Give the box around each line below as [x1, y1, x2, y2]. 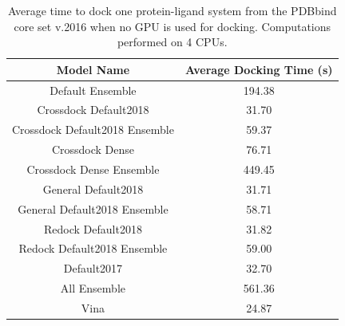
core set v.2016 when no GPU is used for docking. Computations [14, 18, 331, 34]
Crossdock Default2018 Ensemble [12, 121, 174, 138]
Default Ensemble [50, 81, 137, 98]
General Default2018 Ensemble [18, 200, 169, 217]
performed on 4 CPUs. [117, 33, 228, 50]
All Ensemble [60, 280, 126, 297]
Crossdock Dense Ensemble [26, 161, 160, 177]
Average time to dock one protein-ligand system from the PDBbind [7, 2, 337, 18]
